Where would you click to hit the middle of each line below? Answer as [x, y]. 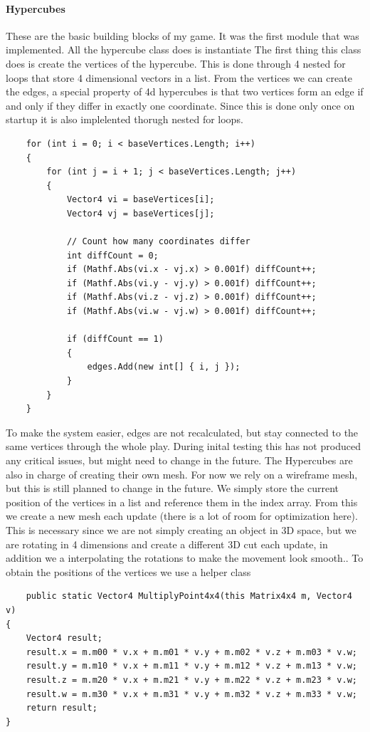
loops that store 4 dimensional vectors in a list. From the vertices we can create [179, 77]
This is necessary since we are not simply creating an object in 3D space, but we [181, 529]
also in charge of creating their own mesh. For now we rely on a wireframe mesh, [182, 474]
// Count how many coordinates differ [158, 242]
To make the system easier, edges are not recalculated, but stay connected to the [182, 432]
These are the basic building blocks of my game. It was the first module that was [183, 35]
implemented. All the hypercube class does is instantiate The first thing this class [184, 49]
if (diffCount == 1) [115, 339]
